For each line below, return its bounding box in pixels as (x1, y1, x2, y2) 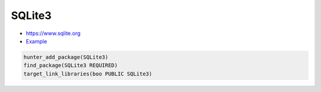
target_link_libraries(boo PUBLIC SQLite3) (23, 70, 153, 77)
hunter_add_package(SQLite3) (23, 53, 109, 61)
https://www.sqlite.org (26, 30, 81, 37)
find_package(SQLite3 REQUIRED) (23, 62, 118, 69)
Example (26, 37, 48, 45)
